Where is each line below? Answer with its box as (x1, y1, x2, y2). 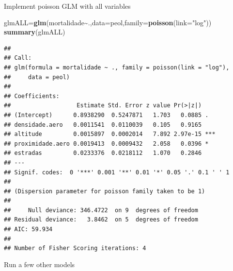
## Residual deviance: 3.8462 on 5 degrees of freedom (4, 216, 198, 223)
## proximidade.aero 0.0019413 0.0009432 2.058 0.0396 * (4, 140, 209, 147)
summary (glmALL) (4, 27, 65, 37)
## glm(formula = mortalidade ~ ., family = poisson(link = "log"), (4, 64, 230, 71)
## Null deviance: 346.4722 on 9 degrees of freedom (4, 206, 198, 214)
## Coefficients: (4, 92, 60, 100)
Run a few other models (4, 259, 75, 269)
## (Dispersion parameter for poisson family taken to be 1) (4, 187, 205, 195)
